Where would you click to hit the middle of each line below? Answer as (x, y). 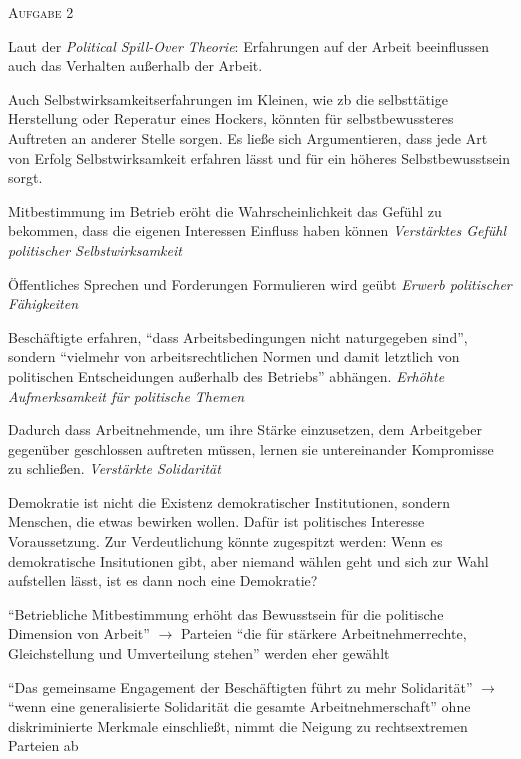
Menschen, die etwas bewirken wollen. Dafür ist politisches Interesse (216, 521)
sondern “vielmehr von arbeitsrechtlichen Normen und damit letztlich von (234, 356)
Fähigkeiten (43, 303)
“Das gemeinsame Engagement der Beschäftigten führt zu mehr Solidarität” (240, 686)
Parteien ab (43, 745)
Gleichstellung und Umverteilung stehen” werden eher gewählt (199, 653)
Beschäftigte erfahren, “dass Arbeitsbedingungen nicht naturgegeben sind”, (238, 336)
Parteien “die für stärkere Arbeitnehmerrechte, (323, 633)
